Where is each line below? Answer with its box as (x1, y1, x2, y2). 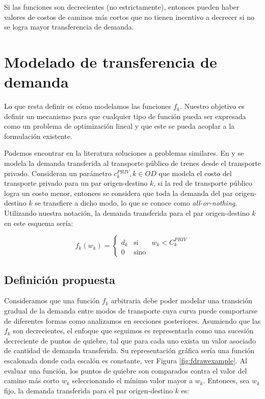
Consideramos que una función (4, 295, 100, 306)
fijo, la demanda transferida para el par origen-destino (4, 385, 173, 395)
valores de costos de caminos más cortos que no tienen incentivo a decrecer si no (4, 11, 254, 22)
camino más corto (4, 375, 60, 386)
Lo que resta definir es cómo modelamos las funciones (4, 101, 171, 111)
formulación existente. (4, 130, 72, 141)
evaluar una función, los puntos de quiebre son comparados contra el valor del (4, 365, 247, 376)
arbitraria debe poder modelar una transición (111, 295, 253, 306)
